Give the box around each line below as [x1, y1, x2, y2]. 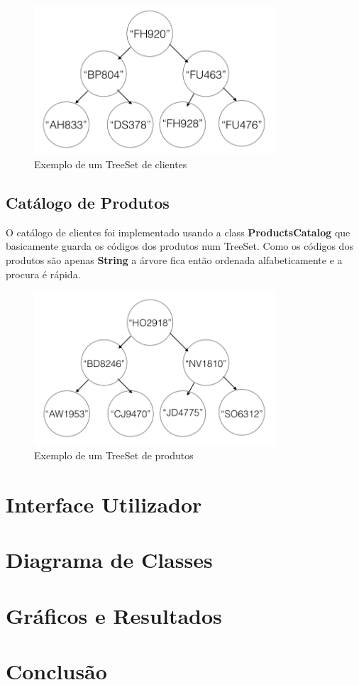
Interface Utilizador [6, 490, 202, 518]
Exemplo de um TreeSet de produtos [34, 448, 194, 463]
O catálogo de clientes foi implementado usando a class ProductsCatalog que [6, 224, 350, 239]
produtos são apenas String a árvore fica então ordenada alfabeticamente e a [6, 252, 343, 267]
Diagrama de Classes [6, 545, 213, 574]
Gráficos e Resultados [6, 601, 222, 630]
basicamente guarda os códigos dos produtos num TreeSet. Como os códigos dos [6, 239, 353, 253]
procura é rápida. [6, 266, 81, 281]
